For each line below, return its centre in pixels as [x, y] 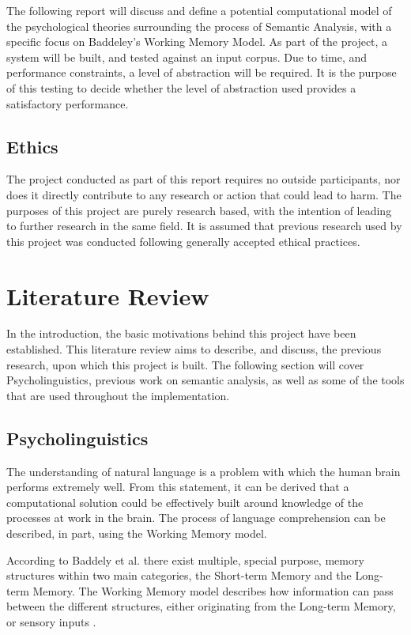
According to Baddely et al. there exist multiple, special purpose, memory [185, 559]
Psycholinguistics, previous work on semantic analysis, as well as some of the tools [205, 380]
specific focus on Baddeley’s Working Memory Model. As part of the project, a [197, 42]
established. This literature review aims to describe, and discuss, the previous [194, 349]
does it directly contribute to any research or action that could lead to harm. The [204, 194]
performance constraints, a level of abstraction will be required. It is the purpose [202, 72]
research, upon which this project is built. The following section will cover [185, 364]
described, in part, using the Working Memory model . [137, 533]
